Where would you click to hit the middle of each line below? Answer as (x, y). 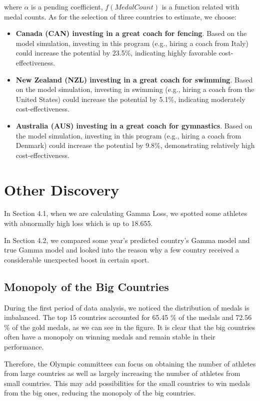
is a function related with (200, 6)
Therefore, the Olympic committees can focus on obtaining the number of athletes (130, 363)
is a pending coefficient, (67, 6)
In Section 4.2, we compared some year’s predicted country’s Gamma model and (127, 240)
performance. (24, 346)
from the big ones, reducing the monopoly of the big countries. (100, 393)
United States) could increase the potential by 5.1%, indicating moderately (130, 99)
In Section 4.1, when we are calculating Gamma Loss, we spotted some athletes (125, 213)
